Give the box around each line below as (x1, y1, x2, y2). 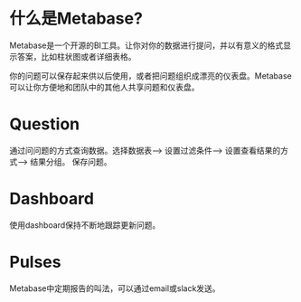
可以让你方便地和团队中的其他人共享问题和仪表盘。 (9, 81, 200, 92)
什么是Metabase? (9, 8, 143, 29)
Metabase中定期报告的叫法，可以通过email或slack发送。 (9, 282, 221, 294)
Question (9, 114, 80, 135)
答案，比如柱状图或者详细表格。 (16, 51, 136, 61)
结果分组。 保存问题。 (30, 156, 112, 167)
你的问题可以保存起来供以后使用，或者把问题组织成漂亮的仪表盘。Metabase (9, 70, 292, 81)
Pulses (9, 252, 61, 272)
